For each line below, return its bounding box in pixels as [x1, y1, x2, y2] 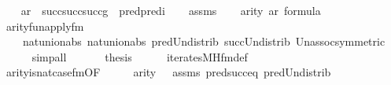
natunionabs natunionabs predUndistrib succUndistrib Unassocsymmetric [22, 33, 385, 50]
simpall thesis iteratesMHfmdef [31, 48, 248, 65]
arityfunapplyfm [6, 17, 84, 34]
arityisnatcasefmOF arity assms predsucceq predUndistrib [6, 64, 331, 80]
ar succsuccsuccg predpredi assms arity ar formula [20, 2, 321, 18]
